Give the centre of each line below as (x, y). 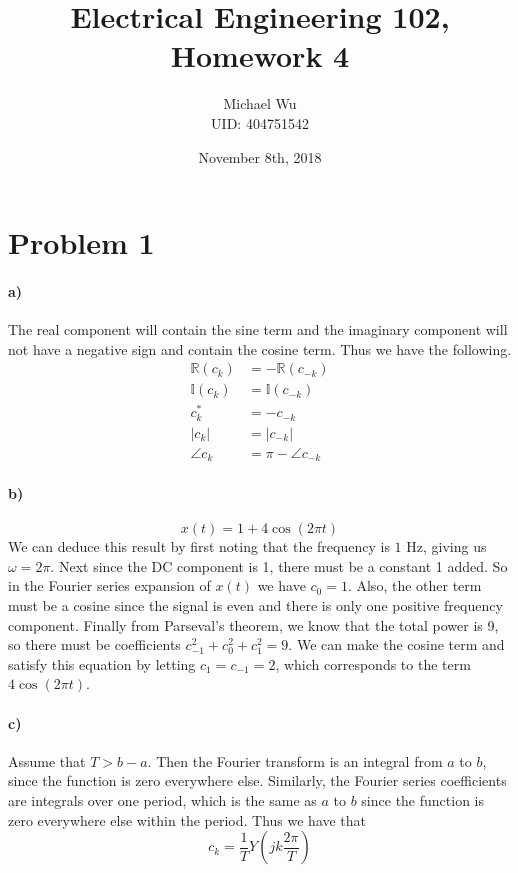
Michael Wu (260, 103)
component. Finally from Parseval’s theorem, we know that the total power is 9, (253, 624)
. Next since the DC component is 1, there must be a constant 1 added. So (279, 565)
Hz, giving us (446, 546)
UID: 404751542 (260, 122)
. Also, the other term (414, 585)
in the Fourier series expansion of (109, 585)
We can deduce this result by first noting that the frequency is (199, 546)
